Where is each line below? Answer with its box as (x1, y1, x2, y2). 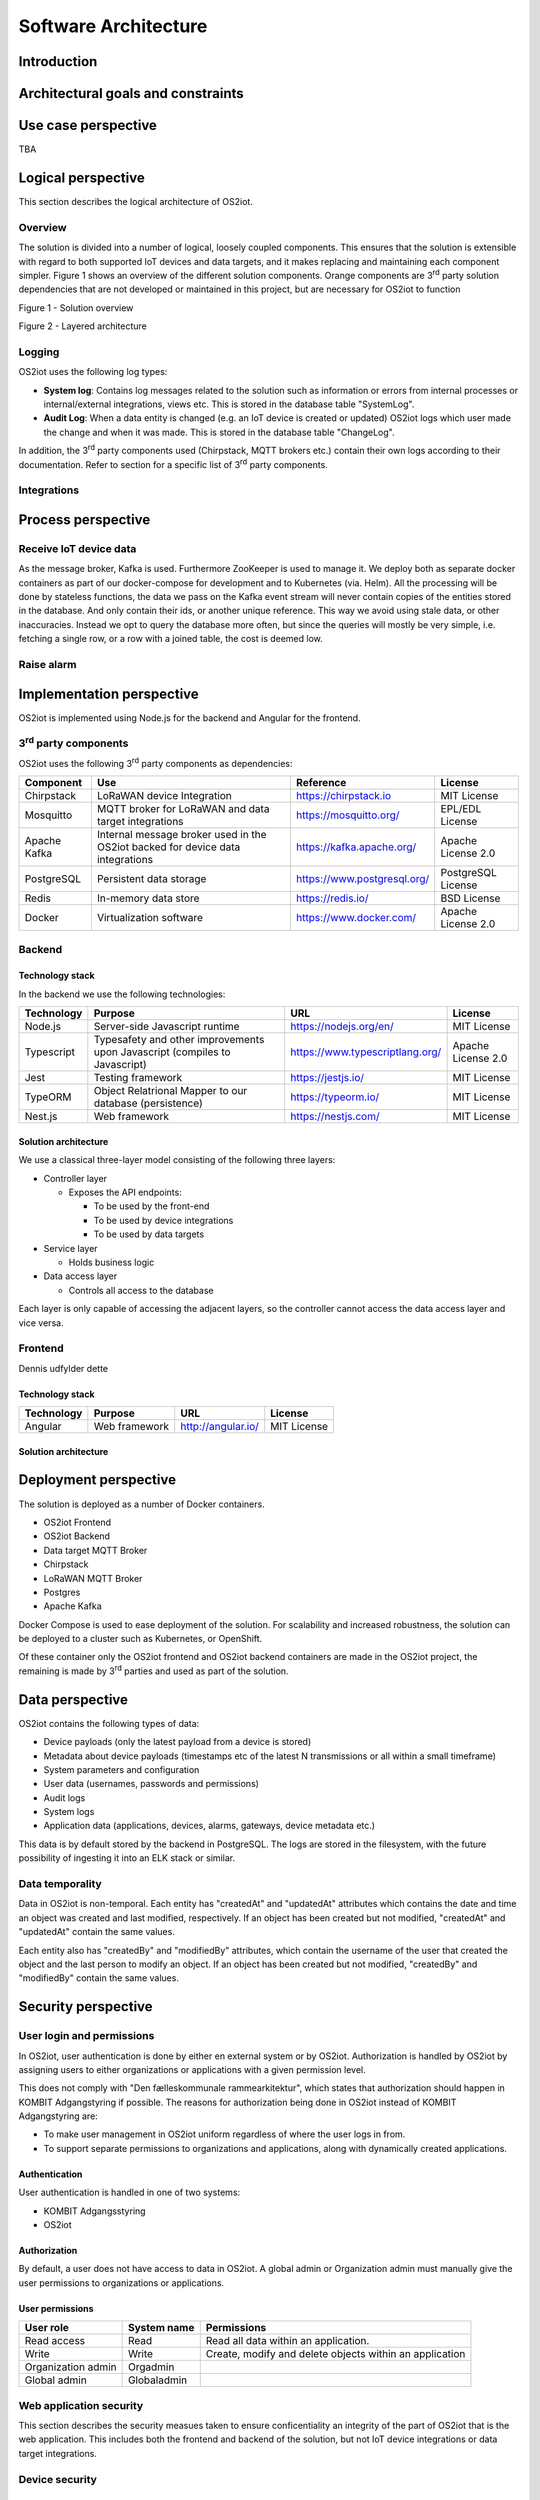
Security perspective (18, 1998, 154, 2015)
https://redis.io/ (296, 891, 369, 905)
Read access (24, 2334, 86, 2348)
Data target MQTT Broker (43, 1544, 148, 1556)
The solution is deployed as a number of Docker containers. (18, 1498, 265, 1510)
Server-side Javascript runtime (93, 1020, 240, 1034)
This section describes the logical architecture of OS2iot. (18, 196, 254, 207)
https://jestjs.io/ (290, 1071, 365, 1085)
